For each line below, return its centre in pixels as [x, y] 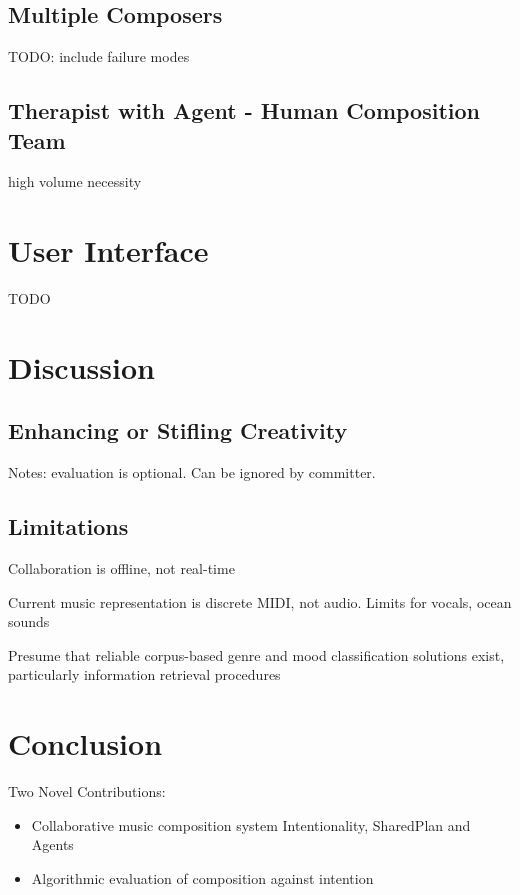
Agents [52, 844]
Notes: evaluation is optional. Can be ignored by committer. [192, 472]
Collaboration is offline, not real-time [121, 568]
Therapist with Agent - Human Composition [244, 110]
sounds [29, 621]
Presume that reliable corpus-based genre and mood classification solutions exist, [256, 654]
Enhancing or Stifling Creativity [178, 430]
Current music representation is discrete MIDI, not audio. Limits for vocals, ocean [260, 601]
